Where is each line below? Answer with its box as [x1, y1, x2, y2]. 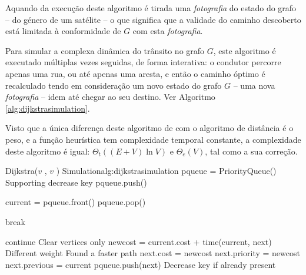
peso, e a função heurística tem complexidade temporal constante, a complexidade [5, 133, 301, 145]
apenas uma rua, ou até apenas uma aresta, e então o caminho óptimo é [5, 67, 265, 79]
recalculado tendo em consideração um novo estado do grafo [5, 79, 222, 91]
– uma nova [233, 79, 275, 91]
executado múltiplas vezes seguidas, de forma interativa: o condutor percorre [5, 56, 281, 68]
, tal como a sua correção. [205, 145, 298, 157]
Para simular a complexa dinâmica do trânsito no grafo [5, 44, 205, 56]
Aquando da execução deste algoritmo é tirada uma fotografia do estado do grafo [5, 2, 297, 14]
